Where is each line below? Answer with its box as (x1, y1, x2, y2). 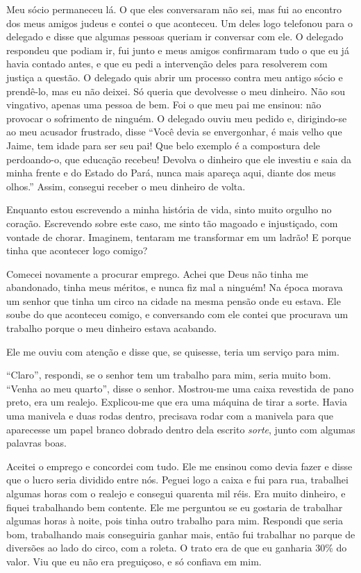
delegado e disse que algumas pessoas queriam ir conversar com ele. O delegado (6, 29, 344, 44)
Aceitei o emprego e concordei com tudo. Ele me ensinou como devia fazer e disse (6, 458, 353, 473)
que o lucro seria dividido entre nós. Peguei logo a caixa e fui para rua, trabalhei (6, 472, 349, 487)
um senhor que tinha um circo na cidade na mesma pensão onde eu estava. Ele (6, 293, 341, 308)
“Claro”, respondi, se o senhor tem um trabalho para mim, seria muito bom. (6, 367, 331, 382)
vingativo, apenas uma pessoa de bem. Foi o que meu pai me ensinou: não (6, 97, 321, 112)
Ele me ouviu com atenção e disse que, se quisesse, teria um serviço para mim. (6, 344, 339, 358)
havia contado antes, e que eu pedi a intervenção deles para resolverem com (6, 56, 328, 71)
